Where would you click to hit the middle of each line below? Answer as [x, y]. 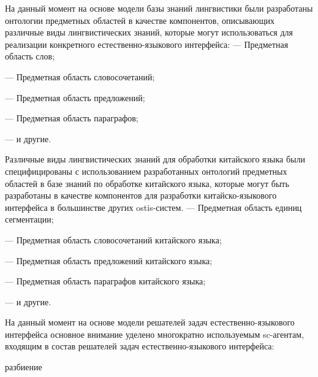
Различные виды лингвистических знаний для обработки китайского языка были [155, 159]
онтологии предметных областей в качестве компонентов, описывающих [140, 20]
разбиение [24, 367]
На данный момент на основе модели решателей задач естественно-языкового [150, 322]
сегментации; [29, 219]
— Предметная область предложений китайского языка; [109, 260]
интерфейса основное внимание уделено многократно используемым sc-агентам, [155, 334]
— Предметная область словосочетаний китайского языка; [113, 239]
